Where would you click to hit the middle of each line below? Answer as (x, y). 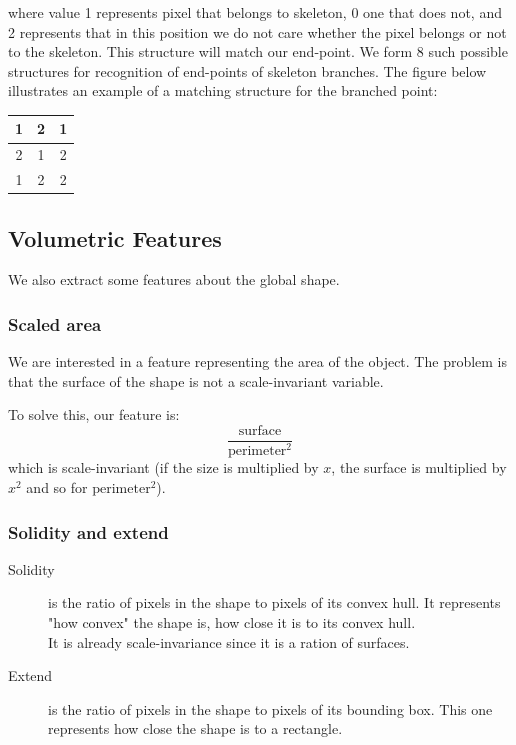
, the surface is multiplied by (419, 467)
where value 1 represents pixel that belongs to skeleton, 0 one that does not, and (255, 12)
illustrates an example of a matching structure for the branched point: (223, 90)
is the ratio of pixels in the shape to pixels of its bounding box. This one (270, 708)
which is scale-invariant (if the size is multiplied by (163, 467)
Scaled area (55, 323)
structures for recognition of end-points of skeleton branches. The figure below (247, 70)
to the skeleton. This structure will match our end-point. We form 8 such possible (258, 51)
